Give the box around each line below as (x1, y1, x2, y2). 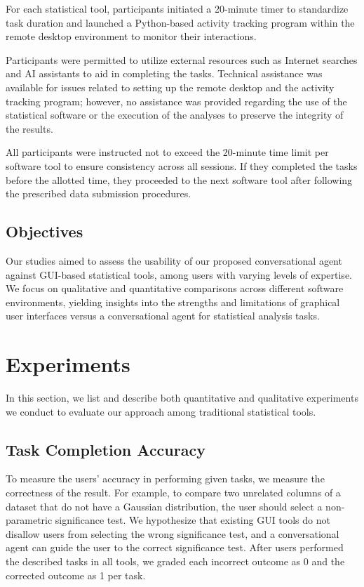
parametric (6, 513, 53, 527)
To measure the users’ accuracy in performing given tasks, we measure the (6, 471, 325, 486)
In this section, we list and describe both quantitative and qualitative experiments (6, 390, 358, 405)
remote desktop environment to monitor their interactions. (6, 29, 257, 44)
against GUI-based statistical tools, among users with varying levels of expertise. (6, 267, 352, 282)
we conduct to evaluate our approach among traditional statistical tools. (6, 404, 316, 418)
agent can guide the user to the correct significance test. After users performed (6, 540, 344, 555)
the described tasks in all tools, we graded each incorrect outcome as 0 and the (6, 553, 345, 568)
